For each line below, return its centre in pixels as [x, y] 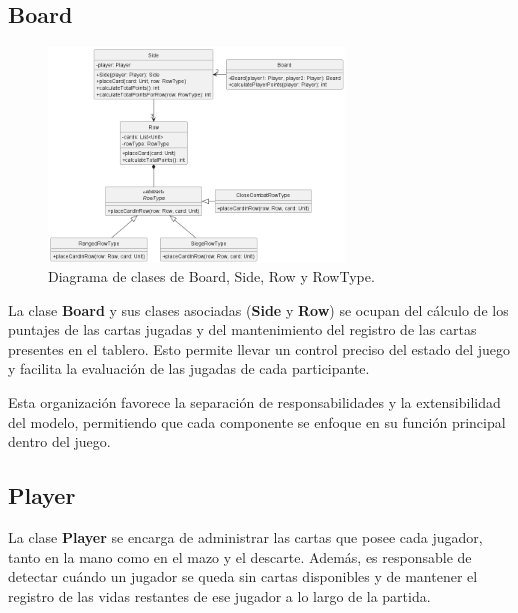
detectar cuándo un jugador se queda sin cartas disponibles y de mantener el [243, 576]
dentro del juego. [59, 441]
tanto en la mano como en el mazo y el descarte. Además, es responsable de [240, 556]
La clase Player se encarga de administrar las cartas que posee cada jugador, [245, 537]
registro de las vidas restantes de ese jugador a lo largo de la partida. [219, 595]
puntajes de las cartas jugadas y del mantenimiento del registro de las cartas [242, 329]
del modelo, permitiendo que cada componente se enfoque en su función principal [257, 421]
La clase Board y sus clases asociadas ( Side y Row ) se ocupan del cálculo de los [258, 309]
